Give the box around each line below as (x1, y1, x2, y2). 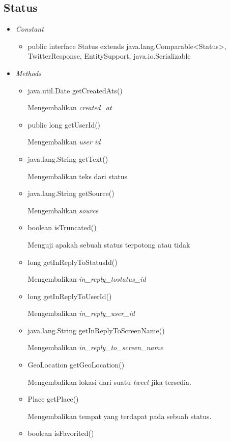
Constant (15, 23, 44, 34)
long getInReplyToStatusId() (27, 256, 118, 267)
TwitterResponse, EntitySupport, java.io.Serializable (27, 51, 191, 61)
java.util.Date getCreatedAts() (27, 85, 123, 95)
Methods (15, 67, 41, 78)
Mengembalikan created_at (27, 102, 112, 113)
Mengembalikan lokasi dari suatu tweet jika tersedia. (27, 376, 191, 387)
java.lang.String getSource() (27, 188, 114, 199)
